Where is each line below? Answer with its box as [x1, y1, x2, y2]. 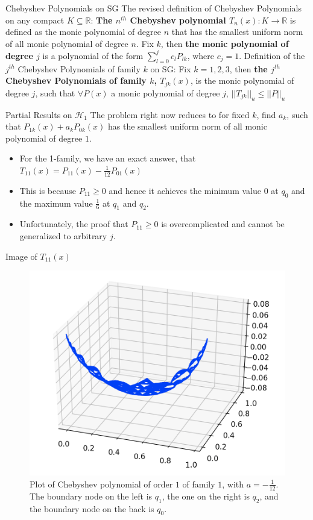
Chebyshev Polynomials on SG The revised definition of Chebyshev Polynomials [5, 2, 302, 14]
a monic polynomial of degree [111, 86, 220, 99]
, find [256, 108, 276, 121]
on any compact [5, 13, 65, 26]
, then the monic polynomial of [160, 37, 289, 49]
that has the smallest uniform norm [171, 25, 303, 38]
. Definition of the [239, 49, 305, 61]
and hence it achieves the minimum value [109, 184, 261, 196]
